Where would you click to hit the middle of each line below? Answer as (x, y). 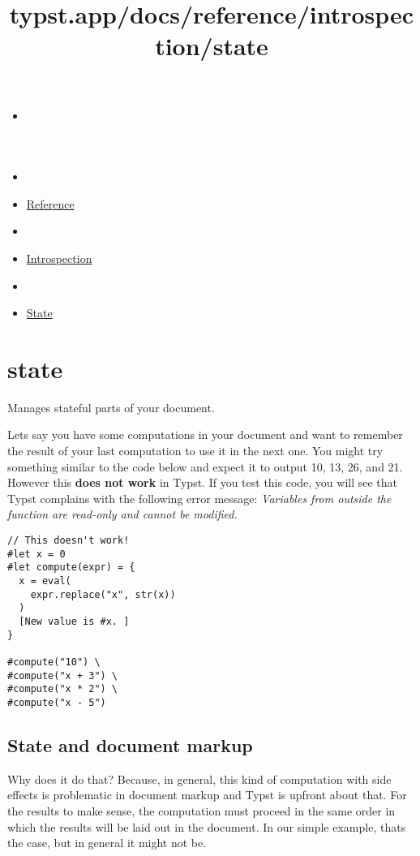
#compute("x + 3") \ (63, 675)
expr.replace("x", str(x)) (103, 594)
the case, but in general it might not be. (107, 843)
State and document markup (130, 744)
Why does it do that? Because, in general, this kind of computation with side (199, 779)
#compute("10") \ (54, 662)
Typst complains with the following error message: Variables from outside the (199, 498)
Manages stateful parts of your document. (111, 407)
